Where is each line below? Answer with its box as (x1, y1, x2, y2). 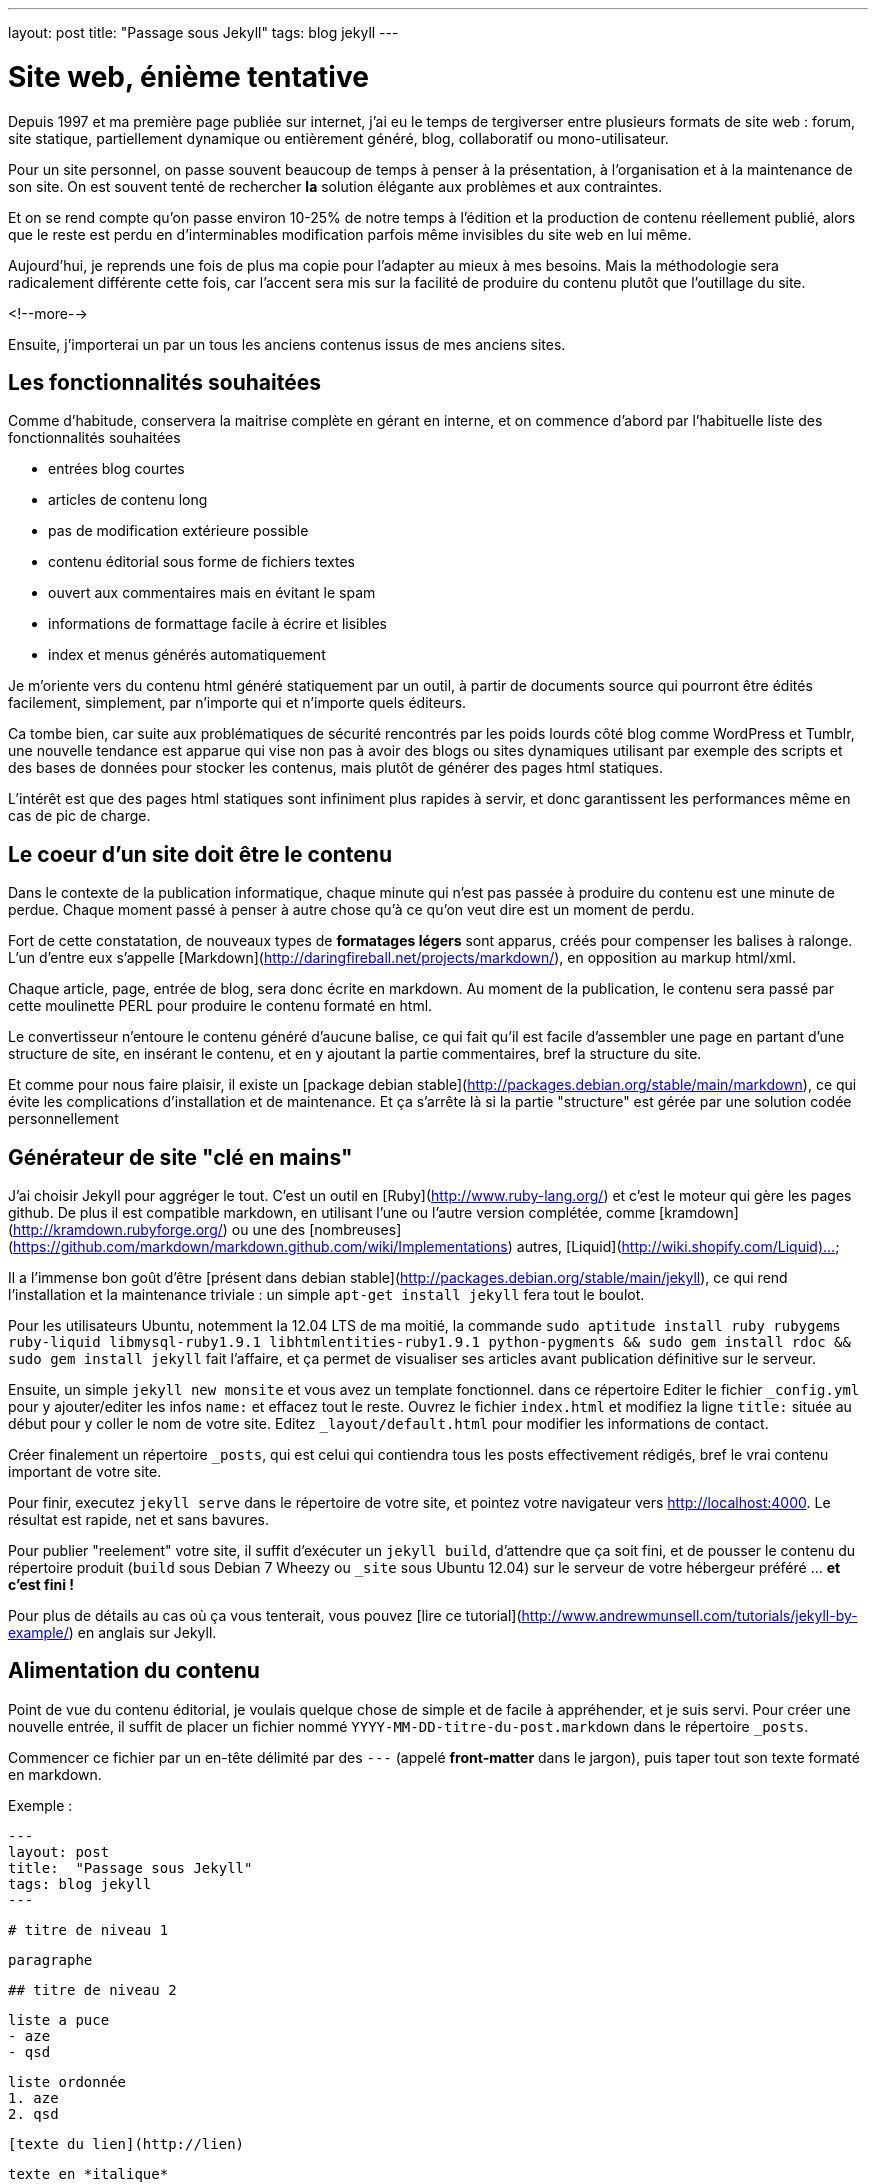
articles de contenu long (48, 491, 208, 509)
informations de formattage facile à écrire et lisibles (48, 615, 387, 633)
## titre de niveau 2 (8, 1981, 177, 1998)
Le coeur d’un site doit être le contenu (8, 841, 392, 867)
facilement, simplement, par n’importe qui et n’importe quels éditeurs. (8, 694, 467, 712)
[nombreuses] (309, 1221, 402, 1239)
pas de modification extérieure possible (48, 522, 309, 540)
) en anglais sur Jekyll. (68, 1624, 217, 1642)
